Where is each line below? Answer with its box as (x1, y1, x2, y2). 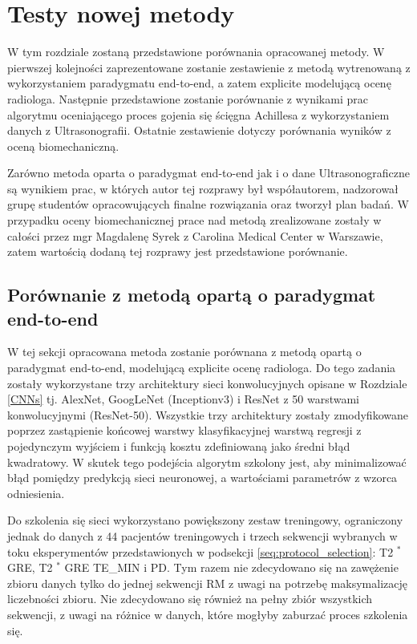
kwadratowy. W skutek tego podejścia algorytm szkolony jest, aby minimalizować (7, 453, 407, 470)
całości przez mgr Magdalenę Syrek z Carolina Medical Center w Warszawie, (7, 227, 383, 244)
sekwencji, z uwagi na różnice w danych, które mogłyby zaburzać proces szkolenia (7, 606, 408, 622)
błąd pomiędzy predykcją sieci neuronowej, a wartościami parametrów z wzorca (7, 469, 398, 486)
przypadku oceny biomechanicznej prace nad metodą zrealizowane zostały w (7, 212, 382, 229)
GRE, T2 (7, 559, 53, 576)
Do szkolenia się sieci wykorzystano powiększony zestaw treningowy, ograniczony (7, 512, 403, 529)
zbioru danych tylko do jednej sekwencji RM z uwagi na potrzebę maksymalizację (7, 574, 407, 591)
